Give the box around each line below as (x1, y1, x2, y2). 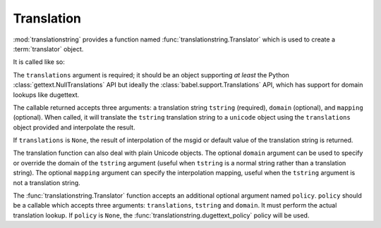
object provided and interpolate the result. (13, 123, 135, 132)
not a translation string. (13, 178, 80, 186)
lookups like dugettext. (13, 90, 80, 99)
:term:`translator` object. (13, 44, 84, 53)
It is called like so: (13, 58, 65, 66)
